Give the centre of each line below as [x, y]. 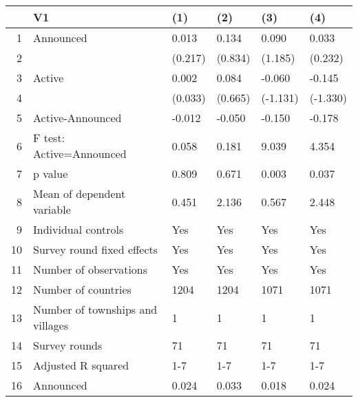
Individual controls [78, 229]
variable [52, 209]
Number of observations [91, 269]
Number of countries [82, 289]
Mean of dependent [80, 193]
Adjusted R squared [81, 365]
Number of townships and [95, 309]
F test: [49, 138]
